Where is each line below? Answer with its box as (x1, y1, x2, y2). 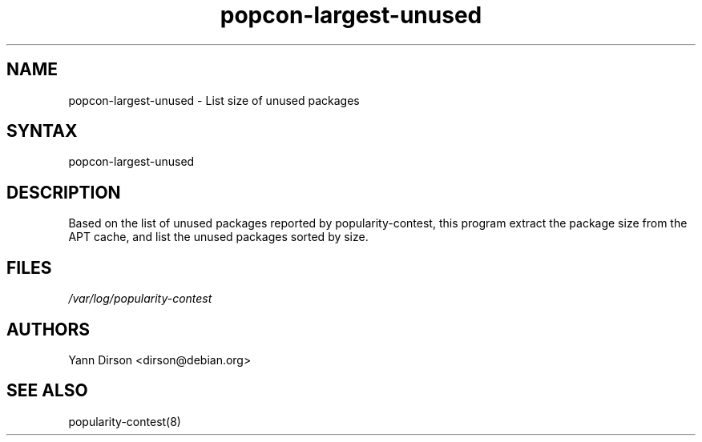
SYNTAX (6, 121, 78, 142)
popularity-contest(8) (68, 414, 181, 428)
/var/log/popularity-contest (68, 291, 212, 306)
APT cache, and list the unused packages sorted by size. (68, 230, 369, 244)
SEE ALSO (6, 380, 88, 401)
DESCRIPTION (6, 182, 121, 203)
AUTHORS (6, 319, 91, 340)
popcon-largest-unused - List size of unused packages (68, 93, 360, 107)
